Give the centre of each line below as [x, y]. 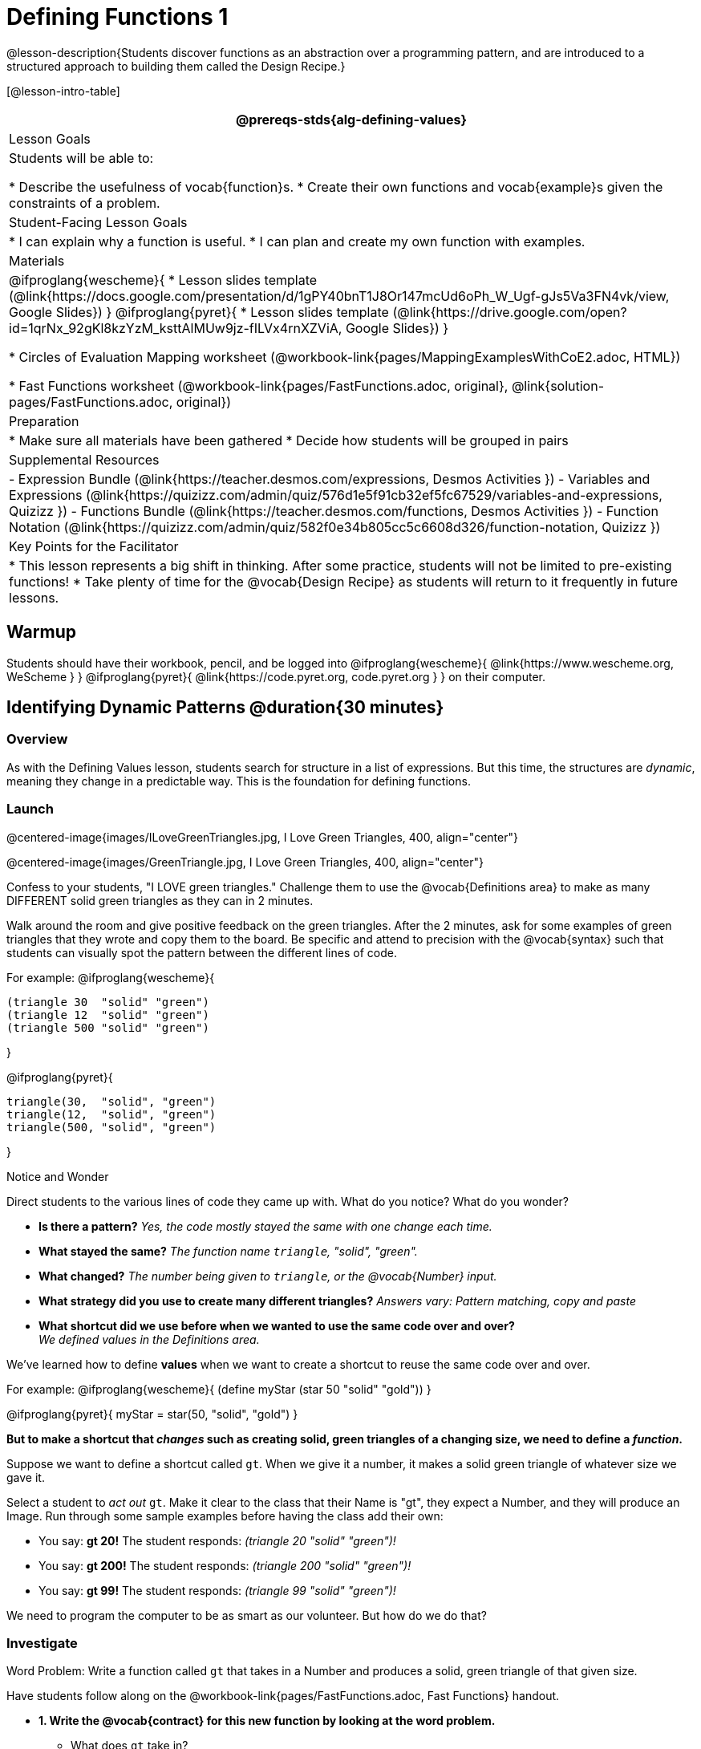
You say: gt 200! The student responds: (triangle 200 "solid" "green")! [225, 1565]
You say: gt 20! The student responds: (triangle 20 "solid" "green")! [217, 1540]
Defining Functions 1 [118, 17]
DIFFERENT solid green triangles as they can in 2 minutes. [160, 900]
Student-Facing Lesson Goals [98, 222]
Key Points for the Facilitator [94, 546]
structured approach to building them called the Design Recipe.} [176, 66]
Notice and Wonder [58, 1176]
